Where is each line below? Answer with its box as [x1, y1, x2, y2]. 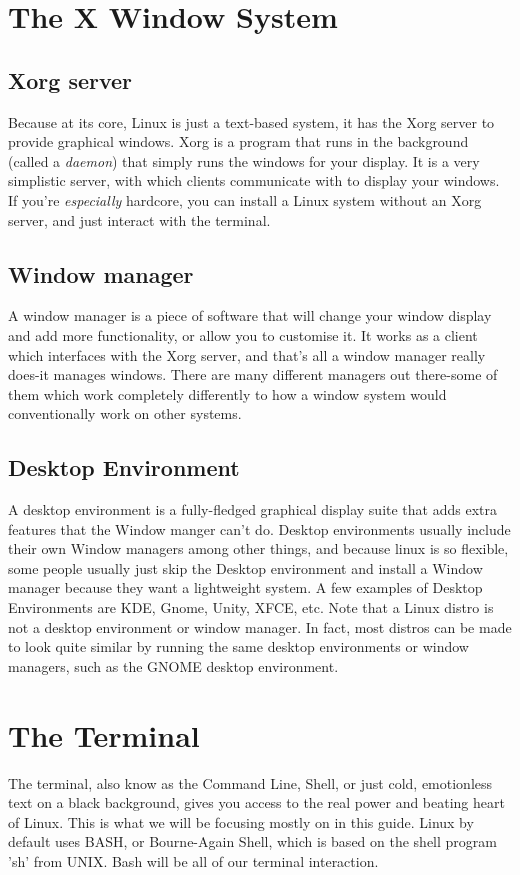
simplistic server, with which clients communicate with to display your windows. [8, 170, 500, 191]
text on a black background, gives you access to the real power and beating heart [8, 792, 505, 813]
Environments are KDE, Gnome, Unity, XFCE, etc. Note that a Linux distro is [8, 597, 494, 618]
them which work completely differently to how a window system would [8, 383, 447, 404]
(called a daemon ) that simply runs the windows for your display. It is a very [8, 150, 480, 171]
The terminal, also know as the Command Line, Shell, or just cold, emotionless [8, 772, 493, 793]
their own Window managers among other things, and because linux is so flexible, [8, 538, 509, 559]
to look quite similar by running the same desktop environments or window [8, 636, 469, 657]
